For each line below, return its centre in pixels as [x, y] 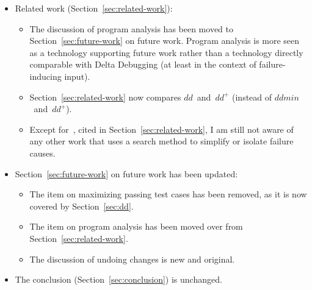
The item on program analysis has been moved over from [136, 226]
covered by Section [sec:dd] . [82, 206]
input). [77, 76]
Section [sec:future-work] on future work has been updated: [126, 173]
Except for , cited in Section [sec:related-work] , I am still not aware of [161, 129]
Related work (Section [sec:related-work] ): [94, 8]
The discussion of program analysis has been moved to [132, 28]
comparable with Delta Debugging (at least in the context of [143, 64]
